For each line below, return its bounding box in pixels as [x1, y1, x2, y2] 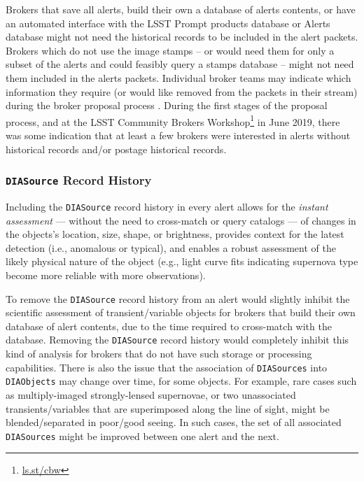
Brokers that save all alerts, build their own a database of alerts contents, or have [6, 2, 356, 16]
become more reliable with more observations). [6, 268, 206, 282]
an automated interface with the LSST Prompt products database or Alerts [6, 15, 330, 30]
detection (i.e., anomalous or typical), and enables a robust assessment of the [6, 240, 336, 255]
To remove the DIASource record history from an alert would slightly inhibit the [6, 291, 350, 306]
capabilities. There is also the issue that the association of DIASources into [6, 360, 328, 374]
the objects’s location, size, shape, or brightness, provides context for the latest [6, 227, 344, 241]
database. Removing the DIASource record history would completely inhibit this [6, 332, 349, 347]
